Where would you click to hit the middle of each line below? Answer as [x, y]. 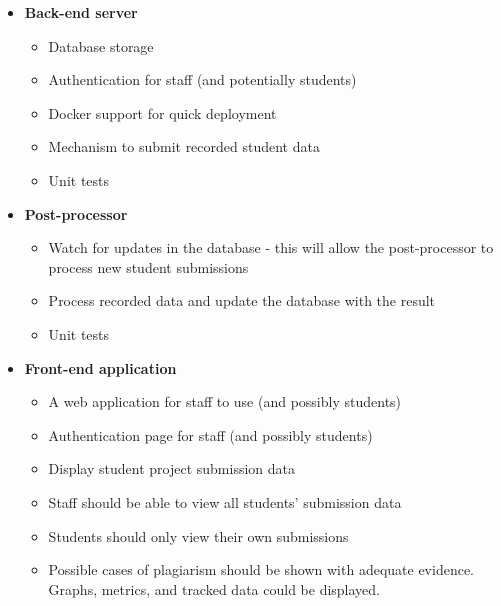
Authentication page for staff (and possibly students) [210, 434]
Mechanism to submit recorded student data [184, 146]
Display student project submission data [172, 468]
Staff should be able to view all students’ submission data [225, 501]
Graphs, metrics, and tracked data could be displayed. [214, 588]
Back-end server [81, 12]
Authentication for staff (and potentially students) [202, 79]
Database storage [101, 45]
